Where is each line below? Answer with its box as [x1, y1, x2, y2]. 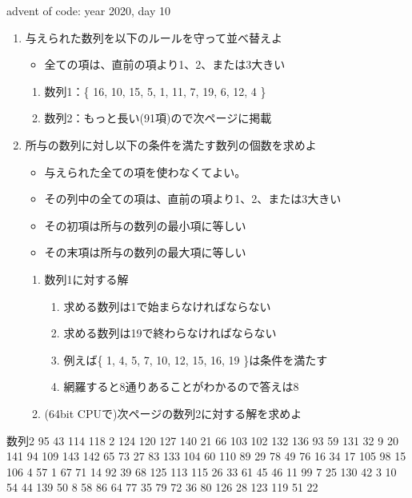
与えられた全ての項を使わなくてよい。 [44, 163, 246, 180]
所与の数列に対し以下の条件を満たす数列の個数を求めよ [25, 136, 317, 153]
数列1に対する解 [44, 270, 129, 287]
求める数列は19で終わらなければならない [63, 325, 277, 341]
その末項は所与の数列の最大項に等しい [44, 244, 246, 261]
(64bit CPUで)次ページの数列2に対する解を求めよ [44, 404, 302, 421]
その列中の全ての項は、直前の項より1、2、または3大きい [44, 190, 342, 207]
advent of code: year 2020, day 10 [6, 2, 170, 18]
